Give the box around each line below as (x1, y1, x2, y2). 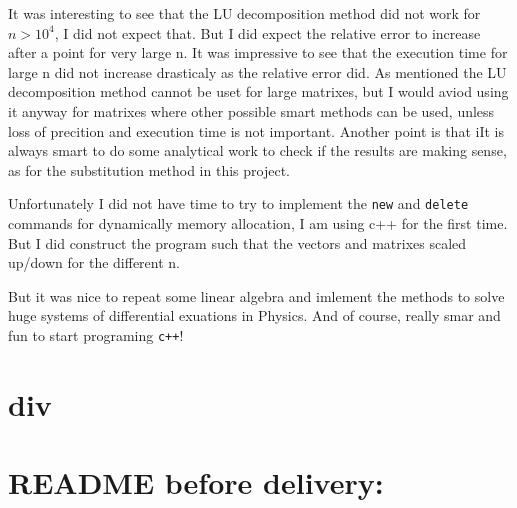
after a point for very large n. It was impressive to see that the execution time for (8, 42, 508, 63)
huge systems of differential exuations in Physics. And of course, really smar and (8, 305, 501, 326)
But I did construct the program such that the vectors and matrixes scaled (8, 232, 467, 253)
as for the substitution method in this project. (8, 159, 290, 180)
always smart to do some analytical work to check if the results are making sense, (8, 140, 507, 161)
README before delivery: (8, 462, 384, 503)
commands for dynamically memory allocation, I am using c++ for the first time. (8, 213, 508, 233)
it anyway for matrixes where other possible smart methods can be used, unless (8, 100, 495, 121)
